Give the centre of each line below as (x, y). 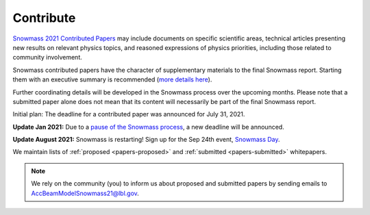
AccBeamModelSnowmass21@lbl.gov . (85, 193)
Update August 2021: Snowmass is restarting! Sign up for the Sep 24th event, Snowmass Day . (146, 140)
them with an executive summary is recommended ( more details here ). (112, 79)
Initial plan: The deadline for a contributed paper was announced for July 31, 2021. (129, 114)
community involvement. (47, 58)
